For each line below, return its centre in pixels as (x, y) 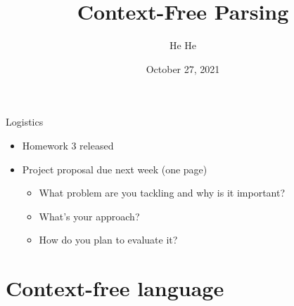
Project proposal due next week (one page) (115, 169)
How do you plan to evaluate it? (108, 240)
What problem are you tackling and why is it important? (162, 193)
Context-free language (115, 288)
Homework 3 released (68, 145)
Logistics (25, 122)
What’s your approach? (89, 216)
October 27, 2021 (183, 68)
